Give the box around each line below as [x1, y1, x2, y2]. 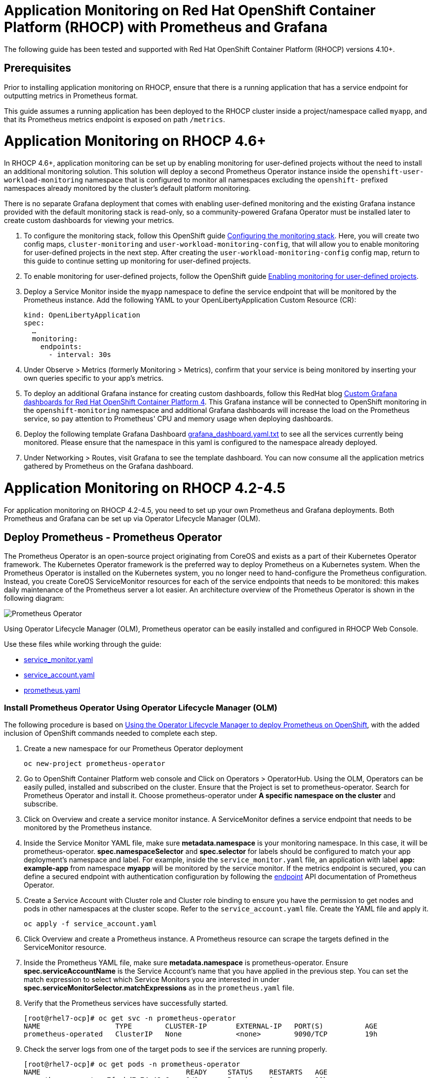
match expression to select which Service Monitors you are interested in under [24, 975, 280, 984]
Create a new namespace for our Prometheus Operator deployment [24, 744, 243, 753]
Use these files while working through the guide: [4, 640, 161, 649]
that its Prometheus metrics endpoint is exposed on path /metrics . [4, 115, 225, 124]
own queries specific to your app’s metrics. [24, 374, 164, 383]
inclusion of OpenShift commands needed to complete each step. [4, 729, 217, 738]
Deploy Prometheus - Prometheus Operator [4, 531, 222, 544]
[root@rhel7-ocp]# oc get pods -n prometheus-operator [24, 1060, 240, 1069]
